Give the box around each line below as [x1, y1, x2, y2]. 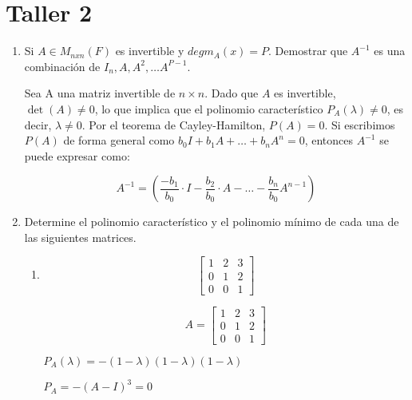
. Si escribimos [324, 116, 395, 133]
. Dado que [204, 85, 259, 101]
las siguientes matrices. [24, 228, 137, 245]
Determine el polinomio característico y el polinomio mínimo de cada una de [24, 213, 399, 230]
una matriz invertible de [57, 85, 176, 101]
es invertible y [115, 42, 184, 59]
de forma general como [63, 132, 175, 149]
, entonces [304, 132, 354, 149]
